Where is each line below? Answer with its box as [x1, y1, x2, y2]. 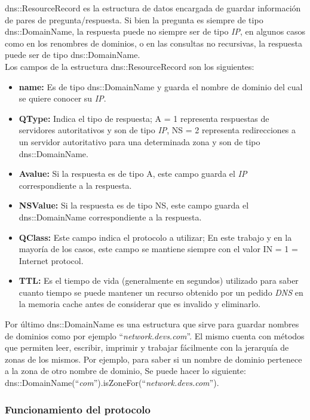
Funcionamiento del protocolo [5, 401, 151, 416]
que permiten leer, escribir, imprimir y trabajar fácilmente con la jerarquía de [5, 341, 289, 354]
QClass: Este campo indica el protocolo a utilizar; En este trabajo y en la [19, 231, 292, 243]
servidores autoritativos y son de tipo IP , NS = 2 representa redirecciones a [19, 124, 296, 136]
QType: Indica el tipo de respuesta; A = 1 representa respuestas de [19, 112, 269, 124]
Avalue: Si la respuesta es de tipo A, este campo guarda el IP [19, 167, 247, 180]
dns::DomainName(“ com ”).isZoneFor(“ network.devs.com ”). [5, 376, 219, 389]
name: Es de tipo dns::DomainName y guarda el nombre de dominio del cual [19, 80, 303, 93]
